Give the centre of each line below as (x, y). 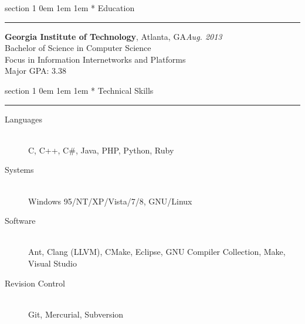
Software (20, 221)
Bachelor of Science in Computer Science (78, 48)
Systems (19, 170)
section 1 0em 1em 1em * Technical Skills (79, 90)
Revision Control (35, 283)
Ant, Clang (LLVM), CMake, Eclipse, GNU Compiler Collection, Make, (157, 252)
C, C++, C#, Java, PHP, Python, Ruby (101, 150)
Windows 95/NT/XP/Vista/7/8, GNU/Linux (110, 201)
